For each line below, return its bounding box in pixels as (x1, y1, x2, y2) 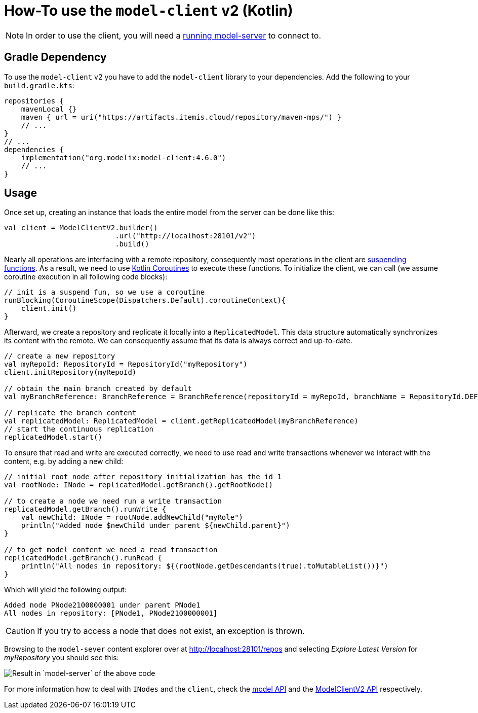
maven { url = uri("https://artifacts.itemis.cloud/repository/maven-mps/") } (21, 113, 341, 121)
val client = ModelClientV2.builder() (4, 224, 158, 232)
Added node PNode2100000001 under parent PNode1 (4, 601, 201, 610)
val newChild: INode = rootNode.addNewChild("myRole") (21, 513, 244, 522)
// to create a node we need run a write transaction (4, 497, 222, 506)
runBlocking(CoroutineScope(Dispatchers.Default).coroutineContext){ (4, 296, 286, 305)
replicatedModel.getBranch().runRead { (4, 554, 162, 562)
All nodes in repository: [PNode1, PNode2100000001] (4, 609, 218, 618)
